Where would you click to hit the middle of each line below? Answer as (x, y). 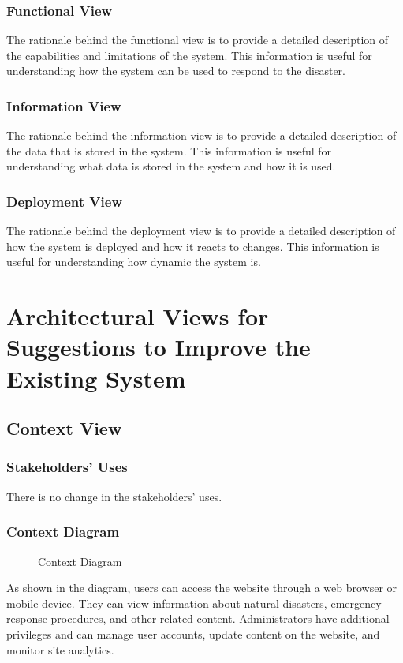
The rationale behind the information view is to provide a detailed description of (201, 135)
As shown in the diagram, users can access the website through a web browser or (202, 588)
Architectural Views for (138, 316)
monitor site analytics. (60, 649)
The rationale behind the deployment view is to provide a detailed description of (201, 231)
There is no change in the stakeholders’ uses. (114, 496)
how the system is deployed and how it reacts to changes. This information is (193, 246)
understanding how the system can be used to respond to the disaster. (176, 71)
